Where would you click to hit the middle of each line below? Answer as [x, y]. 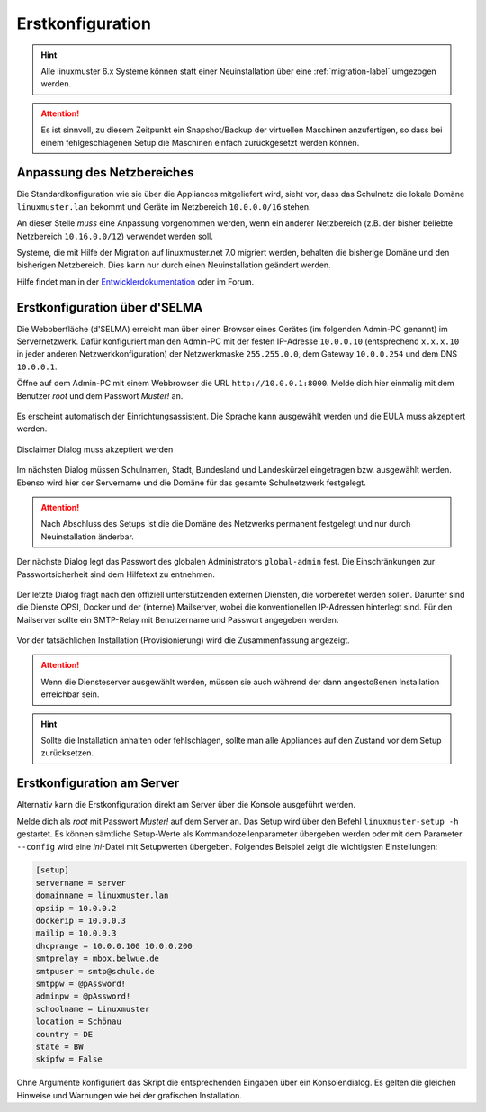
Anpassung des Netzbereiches [105, 172]
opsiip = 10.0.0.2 [76, 908]
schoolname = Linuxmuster [93, 1009]
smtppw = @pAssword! [81, 984]
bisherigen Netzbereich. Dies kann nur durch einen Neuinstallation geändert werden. [174, 265]
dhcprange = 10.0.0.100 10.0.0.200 [114, 946]
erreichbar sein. [70, 694]
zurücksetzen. [67, 753]
